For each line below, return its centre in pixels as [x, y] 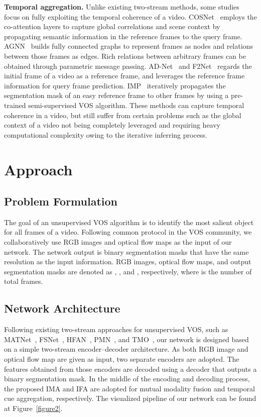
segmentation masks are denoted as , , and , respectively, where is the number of [128, 271]
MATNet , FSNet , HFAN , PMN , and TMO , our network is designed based [126, 339]
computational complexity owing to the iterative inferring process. [106, 134]
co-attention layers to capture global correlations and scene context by [112, 26]
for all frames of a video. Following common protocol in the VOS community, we [128, 232]
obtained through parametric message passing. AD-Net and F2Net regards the [128, 66]
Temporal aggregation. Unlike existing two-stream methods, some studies [122, 7]
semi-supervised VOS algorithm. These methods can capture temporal [136, 105]
